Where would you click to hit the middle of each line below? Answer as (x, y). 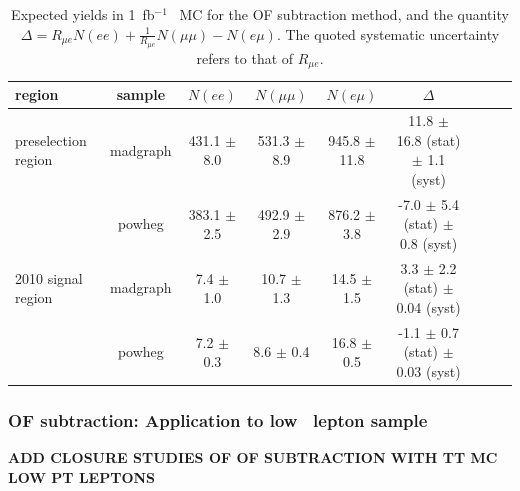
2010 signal (49, 277)
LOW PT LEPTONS (82, 476)
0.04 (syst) (428, 306)
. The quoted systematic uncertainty (388, 33)
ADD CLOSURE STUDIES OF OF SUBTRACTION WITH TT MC (253, 457)
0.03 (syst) (428, 371)
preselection (51, 139)
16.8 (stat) (428, 139)
